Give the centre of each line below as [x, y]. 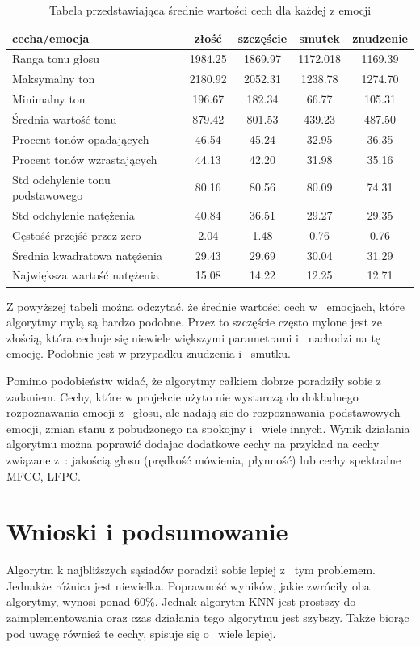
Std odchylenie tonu [61, 179]
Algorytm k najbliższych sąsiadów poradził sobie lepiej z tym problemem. [191, 570]
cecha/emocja [51, 38]
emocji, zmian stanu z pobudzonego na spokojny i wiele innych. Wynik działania [208, 428]
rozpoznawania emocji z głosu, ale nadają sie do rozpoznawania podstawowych [204, 412]
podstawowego [48, 195]
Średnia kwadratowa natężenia [87, 255]
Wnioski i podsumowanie [147, 531]
